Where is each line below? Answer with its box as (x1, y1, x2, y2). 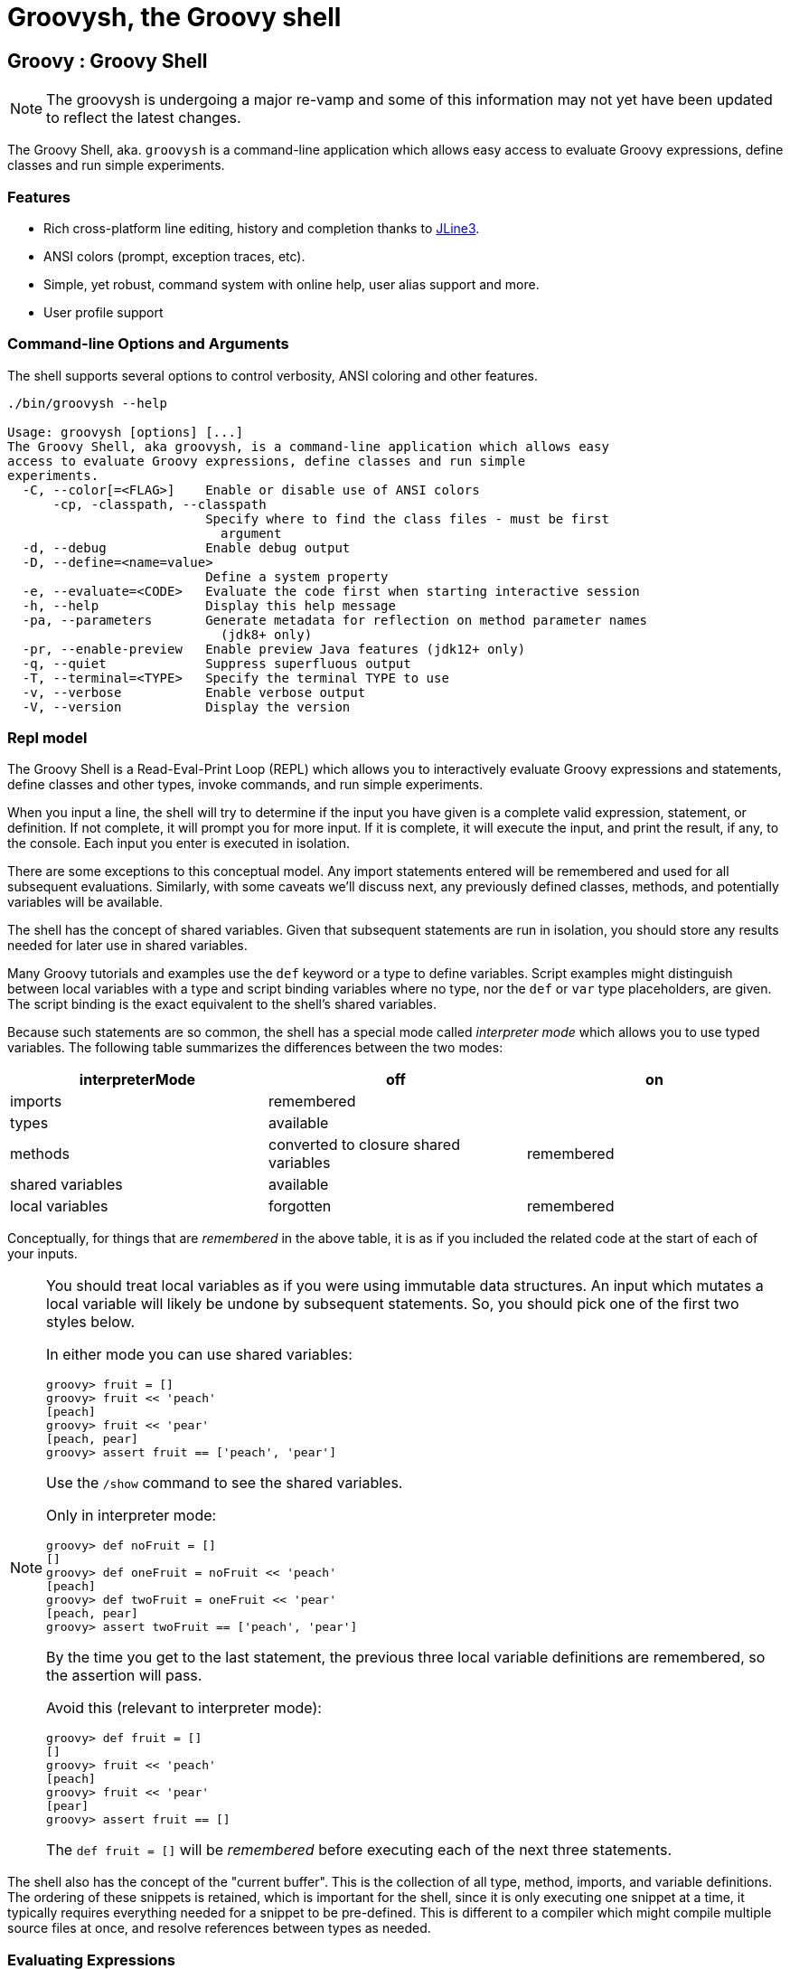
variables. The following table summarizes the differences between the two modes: (7, 1040, 503, 1056)
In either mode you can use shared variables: (46, 1345, 353, 1364)
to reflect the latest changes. (46, 108, 241, 127)
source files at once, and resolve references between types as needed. (7, 1920, 431, 1936)
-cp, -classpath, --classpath (52, 496, 267, 512)
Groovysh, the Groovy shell (7, 2, 342, 33)
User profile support (43, 304, 164, 320)
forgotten (268, 1197, 332, 1216)
